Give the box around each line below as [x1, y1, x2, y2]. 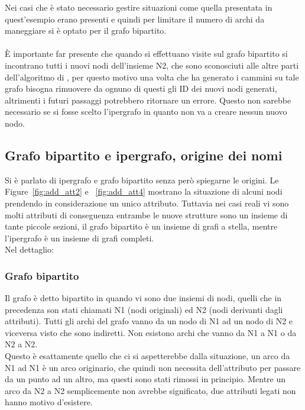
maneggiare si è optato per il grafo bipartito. [5, 24, 167, 37]
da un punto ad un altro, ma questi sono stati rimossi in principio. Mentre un [5, 373, 286, 385]
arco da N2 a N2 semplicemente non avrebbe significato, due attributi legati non [5, 384, 296, 396]
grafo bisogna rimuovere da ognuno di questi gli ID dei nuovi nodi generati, [5, 82, 277, 95]
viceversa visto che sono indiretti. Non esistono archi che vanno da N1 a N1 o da [5, 326, 297, 338]
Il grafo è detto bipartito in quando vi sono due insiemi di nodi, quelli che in [5, 292, 282, 304]
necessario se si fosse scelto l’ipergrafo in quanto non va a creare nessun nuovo [5, 105, 287, 118]
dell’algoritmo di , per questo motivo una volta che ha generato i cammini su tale [5, 70, 299, 83]
